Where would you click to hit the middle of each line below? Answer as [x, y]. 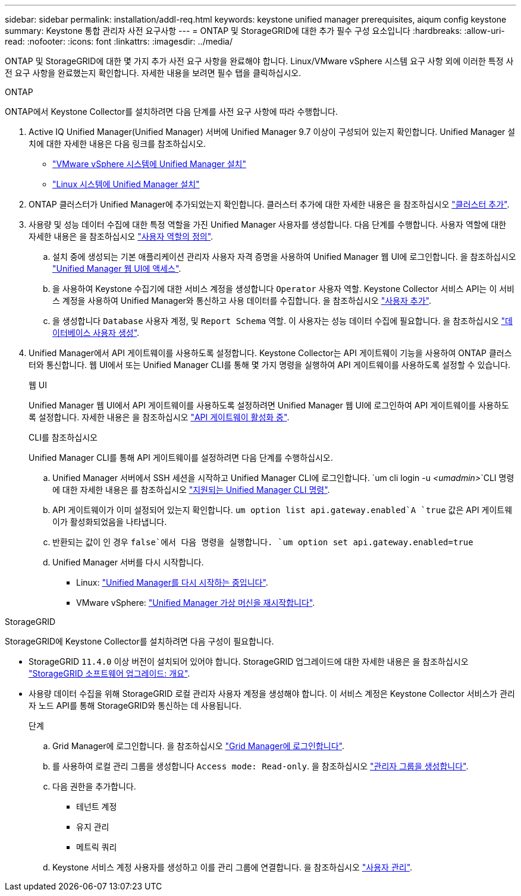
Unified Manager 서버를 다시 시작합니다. [128, 562]
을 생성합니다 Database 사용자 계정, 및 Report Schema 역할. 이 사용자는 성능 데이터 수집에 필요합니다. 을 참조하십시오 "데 [283, 321]
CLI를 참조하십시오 [63, 437]
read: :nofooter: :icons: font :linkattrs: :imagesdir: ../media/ [119, 41]
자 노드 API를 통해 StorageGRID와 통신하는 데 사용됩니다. [135, 705]
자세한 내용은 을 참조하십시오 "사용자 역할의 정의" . [121, 236]
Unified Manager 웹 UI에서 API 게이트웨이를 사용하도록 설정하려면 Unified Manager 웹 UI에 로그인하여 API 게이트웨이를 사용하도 [269, 405]
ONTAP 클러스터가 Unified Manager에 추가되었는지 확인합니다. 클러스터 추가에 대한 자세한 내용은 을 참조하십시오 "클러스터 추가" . [269, 204]
